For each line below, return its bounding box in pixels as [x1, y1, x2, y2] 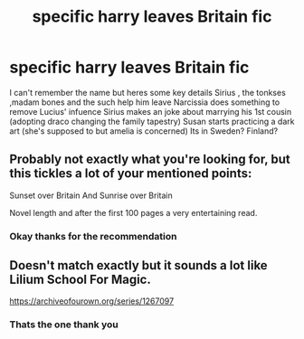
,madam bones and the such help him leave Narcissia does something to [9, 97, 280, 108]
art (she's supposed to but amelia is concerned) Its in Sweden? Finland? [9, 125, 279, 137]
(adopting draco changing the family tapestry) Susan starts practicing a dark [9, 116, 295, 127]
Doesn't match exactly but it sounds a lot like [9, 258, 269, 273]
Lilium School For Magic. [9, 272, 151, 287]
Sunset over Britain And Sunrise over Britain [9, 190, 174, 201]
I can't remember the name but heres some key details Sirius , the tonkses [9, 87, 287, 98]
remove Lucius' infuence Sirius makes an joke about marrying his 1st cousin [9, 106, 292, 117]
